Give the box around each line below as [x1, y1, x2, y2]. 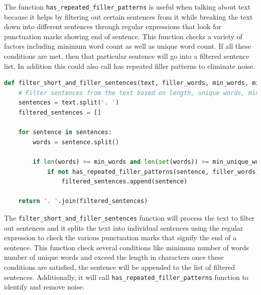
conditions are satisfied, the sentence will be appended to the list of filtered [4, 261, 235, 272]
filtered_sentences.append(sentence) [61, 178, 188, 185]
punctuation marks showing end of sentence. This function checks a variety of [4, 31, 242, 41]
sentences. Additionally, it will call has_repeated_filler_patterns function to [4, 271, 248, 282]
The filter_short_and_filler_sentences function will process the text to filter [4, 212, 254, 223]
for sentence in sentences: [18, 129, 112, 136]
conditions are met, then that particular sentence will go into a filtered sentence [4, 51, 249, 61]
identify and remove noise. [4, 281, 85, 292]
